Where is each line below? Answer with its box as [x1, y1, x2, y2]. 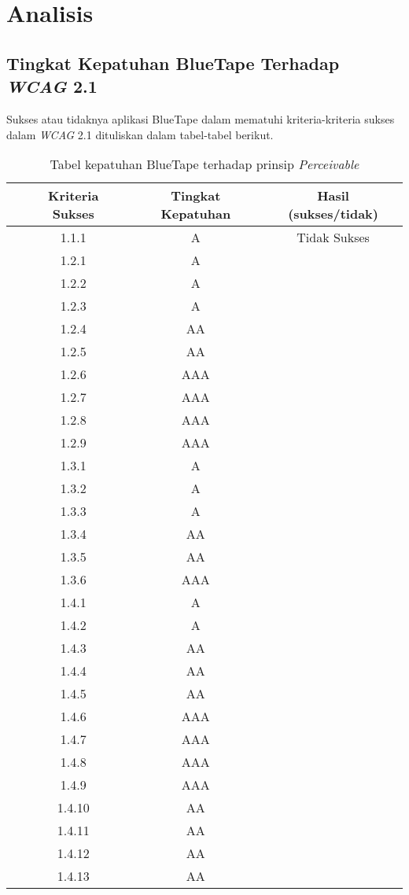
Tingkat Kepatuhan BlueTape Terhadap [6, 50, 340, 75]
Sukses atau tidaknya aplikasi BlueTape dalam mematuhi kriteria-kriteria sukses [6, 110, 395, 127]
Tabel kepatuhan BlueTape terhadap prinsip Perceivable [50, 155, 359, 174]
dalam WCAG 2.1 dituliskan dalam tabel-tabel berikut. [6, 126, 274, 142]
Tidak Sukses [297, 228, 370, 247]
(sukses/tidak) [288, 204, 378, 223]
